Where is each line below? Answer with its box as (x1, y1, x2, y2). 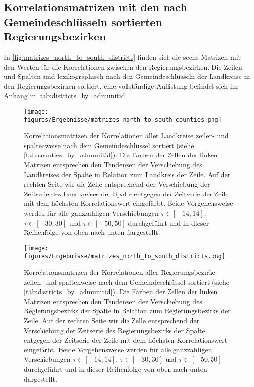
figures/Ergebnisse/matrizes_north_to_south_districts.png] (24, 253, 226, 260)
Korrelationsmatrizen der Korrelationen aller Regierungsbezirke (24, 267, 215, 277)
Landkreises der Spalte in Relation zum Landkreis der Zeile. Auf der (24, 169, 231, 179)
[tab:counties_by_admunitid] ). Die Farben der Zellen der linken (24, 150, 218, 160)
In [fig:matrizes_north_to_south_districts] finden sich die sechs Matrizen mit (4, 51, 241, 62)
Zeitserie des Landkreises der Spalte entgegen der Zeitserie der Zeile (24, 188, 229, 198)
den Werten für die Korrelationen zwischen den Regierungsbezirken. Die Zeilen (4, 61, 242, 72)
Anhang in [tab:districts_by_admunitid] (4, 90, 127, 101)
